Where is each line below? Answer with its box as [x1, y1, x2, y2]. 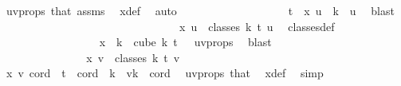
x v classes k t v [86, 49, 180, 65]
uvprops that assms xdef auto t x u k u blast [6, 2, 395, 18]
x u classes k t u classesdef [179, 18, 335, 34]
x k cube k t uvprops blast [99, 33, 272, 50]
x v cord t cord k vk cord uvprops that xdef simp [6, 64, 324, 81]
